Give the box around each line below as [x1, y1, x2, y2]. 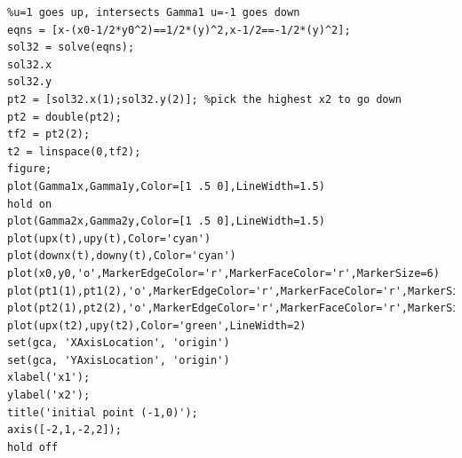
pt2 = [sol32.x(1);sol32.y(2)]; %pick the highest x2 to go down [7, 92, 402, 106]
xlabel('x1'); [7, 371, 91, 384]
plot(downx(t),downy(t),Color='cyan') [7, 249, 236, 263]
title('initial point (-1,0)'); [7, 406, 198, 419]
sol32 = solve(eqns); [7, 41, 135, 54]
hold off [7, 440, 59, 454]
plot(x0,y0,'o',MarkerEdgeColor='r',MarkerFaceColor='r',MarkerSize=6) [7, 266, 440, 280]
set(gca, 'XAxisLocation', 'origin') [7, 336, 230, 350]
